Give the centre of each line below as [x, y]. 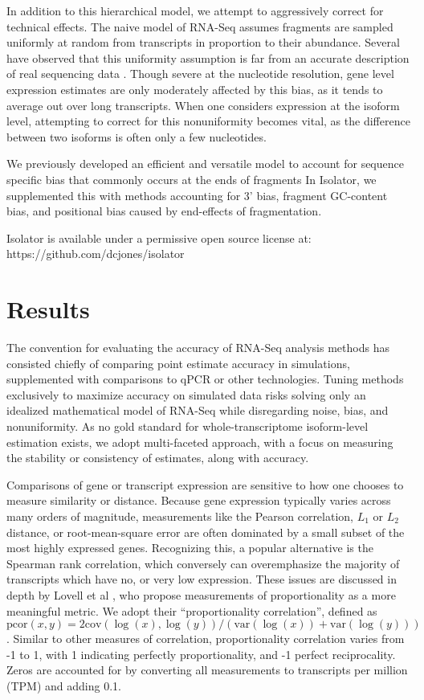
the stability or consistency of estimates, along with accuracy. [158, 458]
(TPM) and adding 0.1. [64, 685]
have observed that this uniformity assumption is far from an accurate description [208, 57]
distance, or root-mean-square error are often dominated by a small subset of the [206, 532]
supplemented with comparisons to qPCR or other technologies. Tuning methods [205, 379]
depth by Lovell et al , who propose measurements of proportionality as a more [201, 594]
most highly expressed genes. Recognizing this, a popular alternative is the [190, 548]
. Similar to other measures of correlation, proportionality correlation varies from [206, 639]
